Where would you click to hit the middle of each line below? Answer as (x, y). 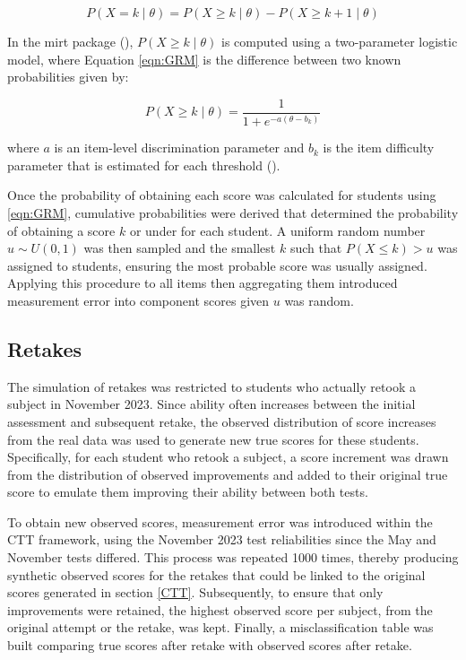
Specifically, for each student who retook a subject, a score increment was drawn (228, 457)
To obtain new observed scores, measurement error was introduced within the (220, 521)
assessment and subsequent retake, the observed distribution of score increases (222, 421)
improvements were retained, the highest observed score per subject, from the (220, 609)
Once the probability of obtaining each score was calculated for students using (222, 195)
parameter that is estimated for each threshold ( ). (144, 165)
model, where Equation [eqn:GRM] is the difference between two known (204, 59)
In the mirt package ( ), (70, 41)
